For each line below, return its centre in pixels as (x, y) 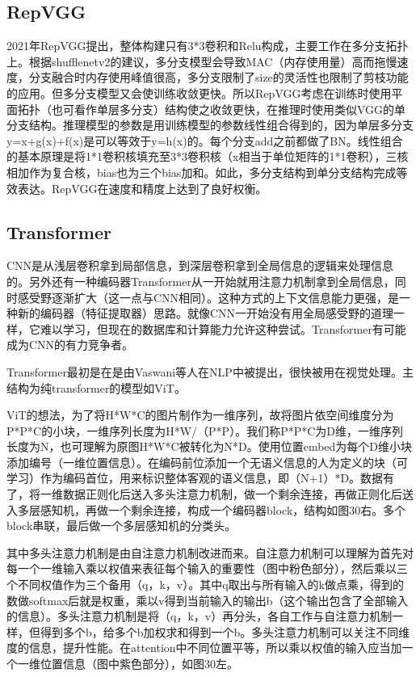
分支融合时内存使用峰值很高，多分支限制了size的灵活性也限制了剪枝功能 (218, 77)
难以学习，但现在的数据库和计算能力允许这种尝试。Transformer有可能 (223, 328)
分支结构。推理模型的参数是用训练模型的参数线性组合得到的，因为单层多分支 (210, 125)
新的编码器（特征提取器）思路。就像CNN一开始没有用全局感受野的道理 (206, 313)
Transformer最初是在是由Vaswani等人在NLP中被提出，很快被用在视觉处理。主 (210, 371)
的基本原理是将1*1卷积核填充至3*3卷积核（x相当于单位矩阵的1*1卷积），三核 (208, 156)
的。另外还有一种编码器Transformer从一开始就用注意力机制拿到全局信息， (201, 281)
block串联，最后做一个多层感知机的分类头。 (122, 526)
